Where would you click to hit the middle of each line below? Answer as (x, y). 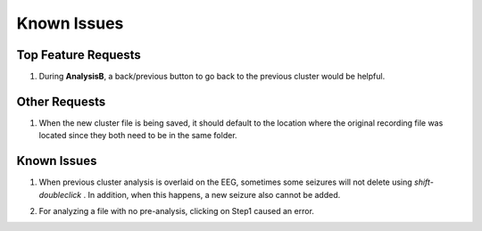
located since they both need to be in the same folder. (138, 136)
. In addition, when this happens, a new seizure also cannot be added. (212, 194)
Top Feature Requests (79, 55)
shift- (424, 182)
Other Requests (61, 101)
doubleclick (60, 194)
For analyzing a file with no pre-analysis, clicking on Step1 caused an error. (176, 211)
